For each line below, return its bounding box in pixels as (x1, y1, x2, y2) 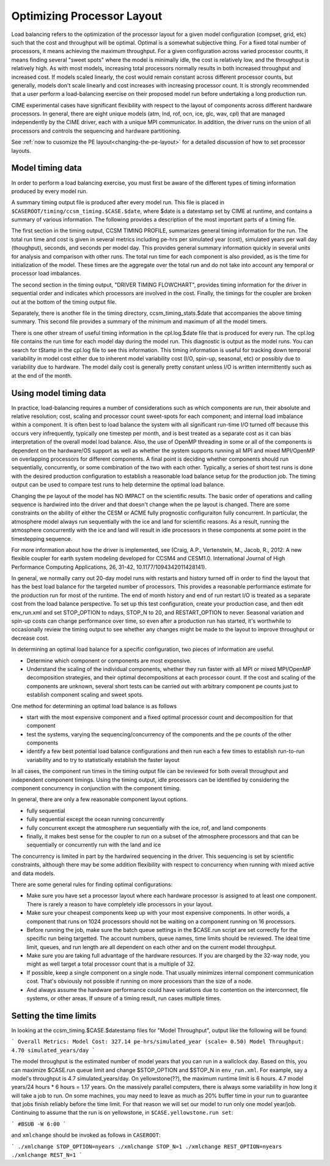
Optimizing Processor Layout (11, 9, 163, 23)
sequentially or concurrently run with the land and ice (26, 841, 161, 849)
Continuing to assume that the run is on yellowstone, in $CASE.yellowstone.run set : (11, 1109, 233, 1116)
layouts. (11, 147, 32, 154)
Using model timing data (11, 388, 106, 398)
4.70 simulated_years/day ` (11, 1047, 96, 1054)
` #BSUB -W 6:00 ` (11, 1120, 67, 1127)
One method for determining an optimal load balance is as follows (11, 702, 177, 710)
